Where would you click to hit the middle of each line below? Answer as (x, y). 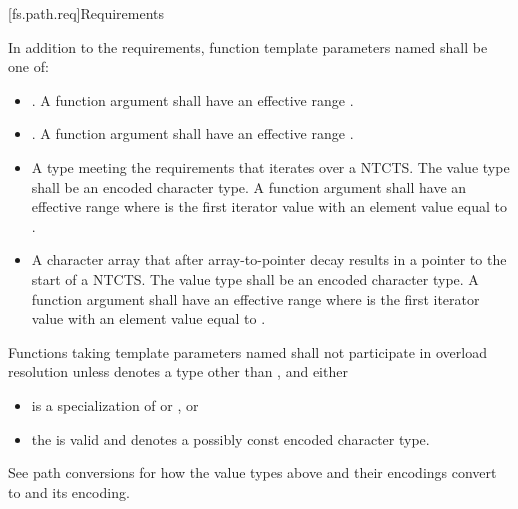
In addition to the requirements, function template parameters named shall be (248, 46)
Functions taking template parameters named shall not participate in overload (247, 351)
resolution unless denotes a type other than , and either (178, 371)
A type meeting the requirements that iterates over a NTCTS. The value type (270, 166)
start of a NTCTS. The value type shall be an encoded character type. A (255, 278)
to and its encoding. (69, 491)
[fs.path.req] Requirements (86, 13)
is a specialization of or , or (115, 404)
